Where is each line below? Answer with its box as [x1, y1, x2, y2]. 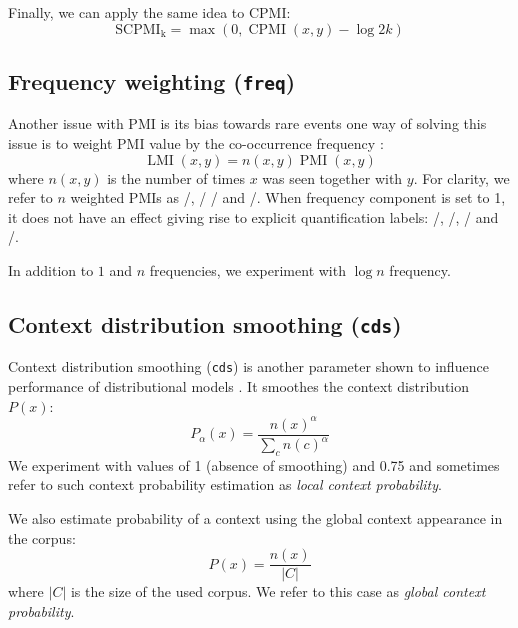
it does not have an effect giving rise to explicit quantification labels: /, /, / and [8, 206, 499, 227]
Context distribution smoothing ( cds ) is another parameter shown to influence [8, 356, 489, 377]
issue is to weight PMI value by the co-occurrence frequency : [8, 132, 384, 153]
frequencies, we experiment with [149, 259, 346, 280]
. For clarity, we [413, 167, 510, 188]
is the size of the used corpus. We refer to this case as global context [70, 581, 486, 602]
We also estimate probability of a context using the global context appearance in [8, 508, 503, 529]
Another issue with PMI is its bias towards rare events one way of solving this [8, 113, 487, 134]
